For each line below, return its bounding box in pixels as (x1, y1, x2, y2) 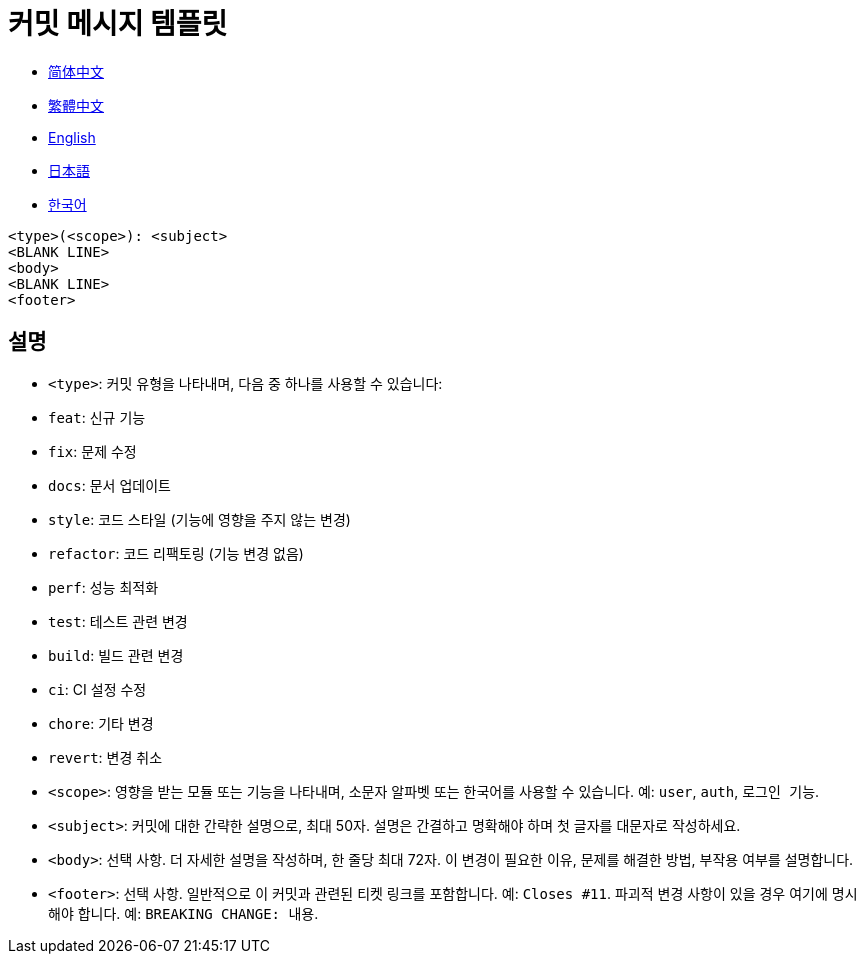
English (48, 128, 96, 146)
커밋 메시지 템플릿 (8, 7, 228, 41)
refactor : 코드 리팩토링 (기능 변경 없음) (48, 544, 304, 562)
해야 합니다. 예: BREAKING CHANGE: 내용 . (48, 904, 319, 922)
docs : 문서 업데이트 (48, 476, 171, 494)
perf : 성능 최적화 (48, 578, 159, 596)
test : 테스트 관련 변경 (48, 612, 188, 630)
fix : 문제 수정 (48, 442, 137, 460)
